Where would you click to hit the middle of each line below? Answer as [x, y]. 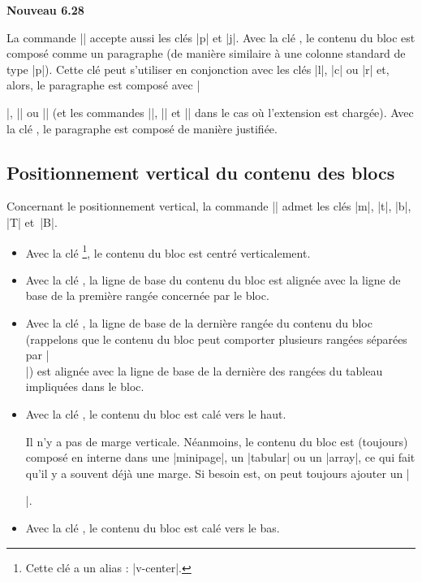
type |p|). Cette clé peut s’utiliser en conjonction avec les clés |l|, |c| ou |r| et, [198, 69]
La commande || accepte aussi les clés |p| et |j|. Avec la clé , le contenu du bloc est [211, 37]
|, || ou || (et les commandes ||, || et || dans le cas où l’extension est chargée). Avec [210, 112]
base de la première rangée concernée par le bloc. [147, 295]
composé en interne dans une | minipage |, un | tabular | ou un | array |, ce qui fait [220, 457]
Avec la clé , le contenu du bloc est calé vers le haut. [156, 413]
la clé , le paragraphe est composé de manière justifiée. [142, 128]
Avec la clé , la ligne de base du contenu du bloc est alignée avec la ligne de [213, 279]
